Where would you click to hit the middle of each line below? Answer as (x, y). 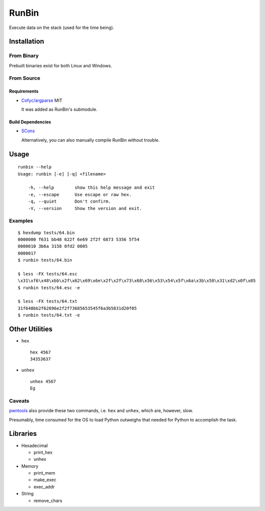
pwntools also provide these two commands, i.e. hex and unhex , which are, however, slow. (101, 411)
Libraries (23, 434)
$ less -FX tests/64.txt (48, 301)
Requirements (24, 91)
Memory (30, 466)
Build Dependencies (30, 122)
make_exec (45, 480)
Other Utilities (31, 329)
